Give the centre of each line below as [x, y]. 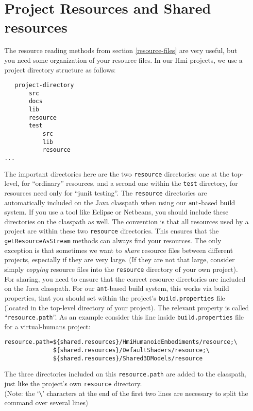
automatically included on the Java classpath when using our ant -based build [120, 202]
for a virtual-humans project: [48, 326]
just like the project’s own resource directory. [73, 383]
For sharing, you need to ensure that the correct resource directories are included [125, 278]
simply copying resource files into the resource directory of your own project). [121, 269]
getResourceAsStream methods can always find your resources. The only [113, 241]
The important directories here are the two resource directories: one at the [117, 173]
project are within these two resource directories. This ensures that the [112, 231]
